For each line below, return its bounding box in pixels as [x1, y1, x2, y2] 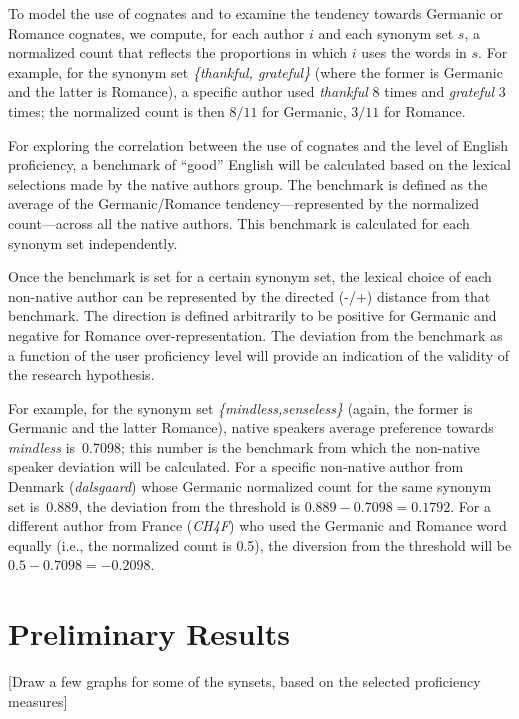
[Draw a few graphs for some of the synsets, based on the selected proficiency [8, 671, 481, 692]
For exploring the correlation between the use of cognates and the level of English [8, 134, 509, 155]
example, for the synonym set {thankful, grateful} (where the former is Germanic [8, 61, 503, 82]
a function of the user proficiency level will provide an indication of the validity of [8, 344, 510, 365]
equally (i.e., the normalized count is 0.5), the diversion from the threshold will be [8, 534, 512, 555]
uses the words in [361, 42, 467, 63]
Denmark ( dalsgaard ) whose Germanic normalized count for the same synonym [8, 476, 492, 497]
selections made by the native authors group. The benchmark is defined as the [8, 173, 488, 194]
